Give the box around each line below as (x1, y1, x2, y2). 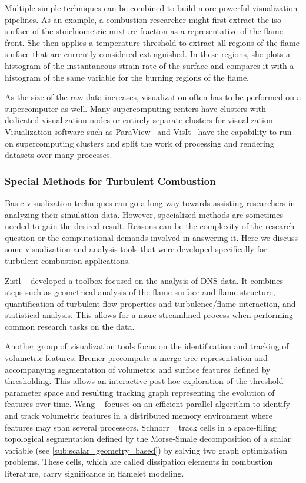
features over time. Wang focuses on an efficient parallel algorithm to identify (5, 398, 290, 410)
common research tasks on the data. (5, 320, 135, 332)
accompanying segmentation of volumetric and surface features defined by (5, 363, 271, 375)
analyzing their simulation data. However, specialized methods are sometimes (5, 208, 283, 220)
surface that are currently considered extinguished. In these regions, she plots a (5, 48, 290, 60)
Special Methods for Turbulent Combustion (5, 173, 216, 188)
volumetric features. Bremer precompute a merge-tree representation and (5, 352, 268, 364)
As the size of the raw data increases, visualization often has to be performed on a (5, 91, 301, 103)
